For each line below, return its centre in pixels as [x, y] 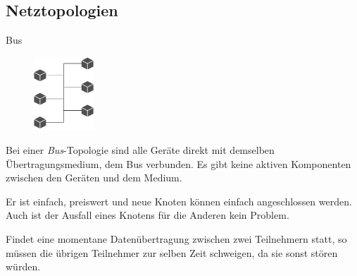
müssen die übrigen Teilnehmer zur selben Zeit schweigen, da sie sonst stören [172, 252]
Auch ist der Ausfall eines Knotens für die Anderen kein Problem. [148, 215]
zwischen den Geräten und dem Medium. [94, 178]
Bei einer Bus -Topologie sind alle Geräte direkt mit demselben [140, 150]
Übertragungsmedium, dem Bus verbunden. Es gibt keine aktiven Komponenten [178, 163]
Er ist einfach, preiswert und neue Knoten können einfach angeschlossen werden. [179, 201]
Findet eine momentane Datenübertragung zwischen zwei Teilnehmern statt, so [176, 238]
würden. [23, 266]
